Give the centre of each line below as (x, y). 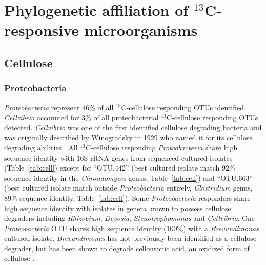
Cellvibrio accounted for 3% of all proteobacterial (81, 117)
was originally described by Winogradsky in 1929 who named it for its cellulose (128, 137)
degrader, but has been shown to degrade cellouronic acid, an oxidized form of (127, 248)
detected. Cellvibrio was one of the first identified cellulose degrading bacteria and (133, 127)
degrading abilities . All (41, 147)
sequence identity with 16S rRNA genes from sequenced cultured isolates (118, 157)
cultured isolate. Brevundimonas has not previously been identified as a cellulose (130, 238)
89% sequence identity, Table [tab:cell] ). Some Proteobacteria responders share (127, 197)
